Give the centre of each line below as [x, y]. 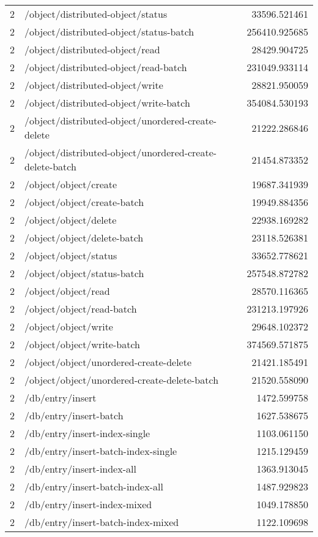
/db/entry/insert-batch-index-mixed [102, 522]
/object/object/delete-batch [84, 238]
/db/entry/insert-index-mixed [88, 504]
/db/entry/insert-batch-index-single [101, 451]
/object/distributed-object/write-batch [107, 103]
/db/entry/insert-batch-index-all [94, 486]
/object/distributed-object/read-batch [106, 67]
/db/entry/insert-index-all [80, 469]
